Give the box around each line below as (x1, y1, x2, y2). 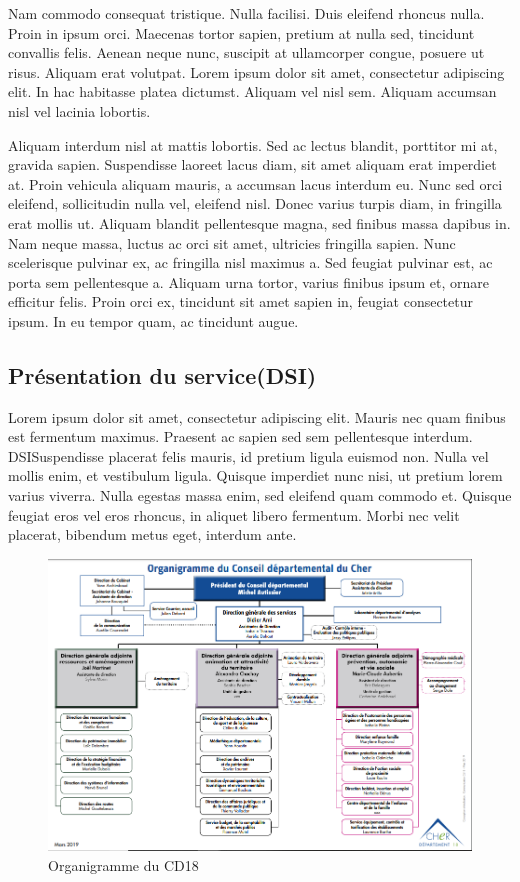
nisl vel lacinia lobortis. (8, 100, 151, 121)
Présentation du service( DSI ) (8, 359, 317, 390)
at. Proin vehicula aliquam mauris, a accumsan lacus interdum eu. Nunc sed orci (8, 173, 503, 194)
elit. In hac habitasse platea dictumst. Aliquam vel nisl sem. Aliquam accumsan (8, 81, 497, 102)
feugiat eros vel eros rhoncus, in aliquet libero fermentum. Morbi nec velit (8, 504, 460, 525)
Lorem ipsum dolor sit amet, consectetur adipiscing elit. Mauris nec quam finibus (8, 406, 506, 427)
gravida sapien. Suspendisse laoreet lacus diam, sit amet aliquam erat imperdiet (8, 154, 497, 175)
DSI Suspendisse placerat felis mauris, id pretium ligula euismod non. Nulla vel (8, 445, 489, 466)
